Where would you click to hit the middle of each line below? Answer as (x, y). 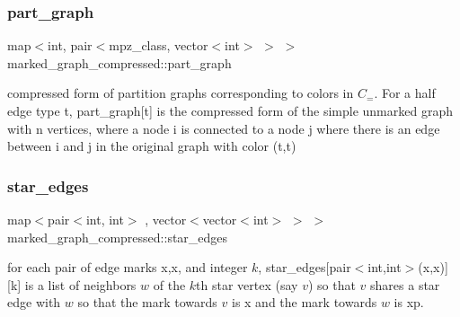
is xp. (409, 302)
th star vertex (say (247, 284)
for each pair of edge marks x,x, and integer (128, 267)
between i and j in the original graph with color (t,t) (152, 146)
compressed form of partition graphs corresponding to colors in (181, 93)
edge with (34, 302)
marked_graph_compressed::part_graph (119, 62)
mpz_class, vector (159, 45)
